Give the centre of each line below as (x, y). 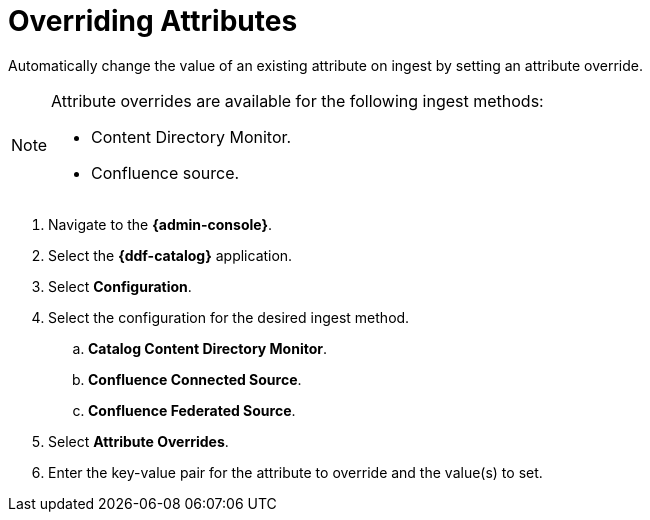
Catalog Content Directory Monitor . (208, 348)
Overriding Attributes (153, 21)
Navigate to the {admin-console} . (160, 224)
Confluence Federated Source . (192, 410)
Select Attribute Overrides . (138, 441)
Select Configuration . (120, 286)
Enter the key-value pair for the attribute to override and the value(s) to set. (295, 472)
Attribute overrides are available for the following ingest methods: (297, 100)
